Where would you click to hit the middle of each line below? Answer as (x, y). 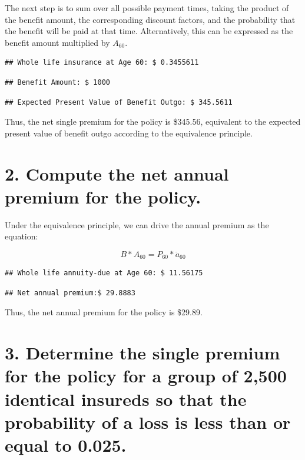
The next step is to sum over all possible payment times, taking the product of (147, 8)
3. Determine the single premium (142, 353)
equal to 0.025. (66, 445)
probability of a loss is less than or (148, 421)
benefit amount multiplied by (57, 42)
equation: (21, 236)
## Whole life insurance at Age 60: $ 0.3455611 (102, 63)
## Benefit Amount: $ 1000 (57, 82)
